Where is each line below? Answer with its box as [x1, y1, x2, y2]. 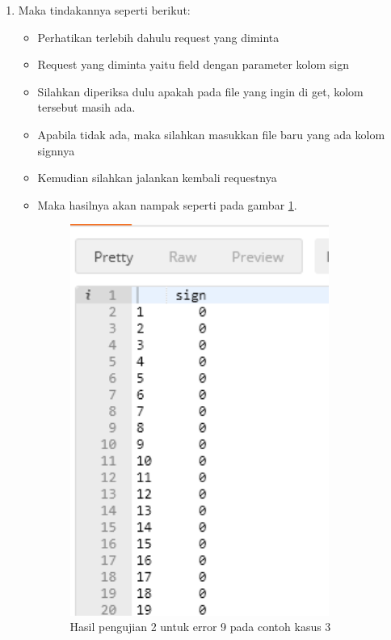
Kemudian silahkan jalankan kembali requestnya [37, 169, 277, 186]
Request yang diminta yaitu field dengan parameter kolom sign [37, 56, 350, 73]
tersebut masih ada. [37, 99, 136, 116]
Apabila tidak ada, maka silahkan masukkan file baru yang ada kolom [37, 125, 385, 142]
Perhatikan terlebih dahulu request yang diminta [37, 28, 280, 45]
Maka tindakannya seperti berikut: [18, 2, 191, 18]
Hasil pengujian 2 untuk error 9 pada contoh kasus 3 [69, 618, 331, 635]
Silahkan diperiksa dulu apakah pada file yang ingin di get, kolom [37, 83, 364, 100]
